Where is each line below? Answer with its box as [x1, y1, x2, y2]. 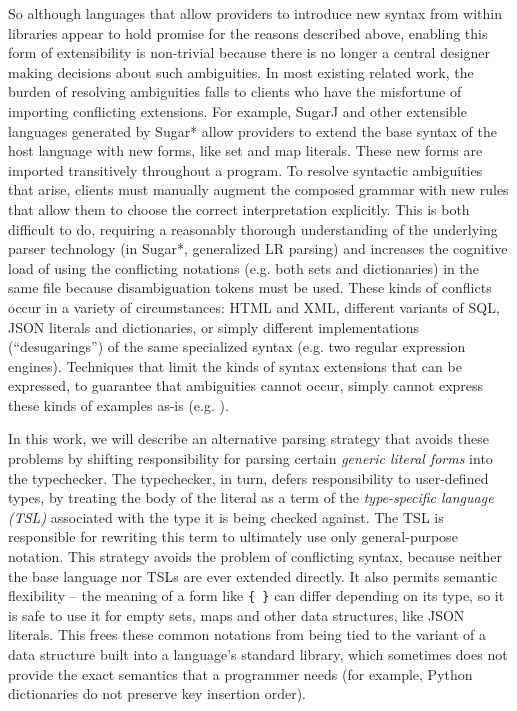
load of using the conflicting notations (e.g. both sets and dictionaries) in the [8, 257, 480, 278]
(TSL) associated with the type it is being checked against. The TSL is [8, 506, 444, 527]
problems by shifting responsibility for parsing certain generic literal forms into [8, 448, 493, 469]
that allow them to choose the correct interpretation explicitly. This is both [8, 198, 470, 219]
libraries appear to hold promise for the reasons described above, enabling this [8, 22, 488, 43]
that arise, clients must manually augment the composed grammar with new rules [8, 179, 509, 200]
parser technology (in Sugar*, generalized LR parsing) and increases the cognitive [8, 238, 508, 259]
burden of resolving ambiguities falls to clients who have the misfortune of [8, 81, 462, 102]
